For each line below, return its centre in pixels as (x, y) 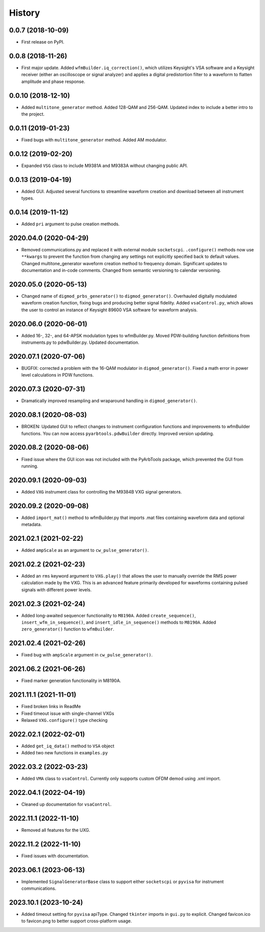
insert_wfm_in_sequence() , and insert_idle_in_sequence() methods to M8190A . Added (119, 622)
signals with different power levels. (56, 590)
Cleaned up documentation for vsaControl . (66, 804)
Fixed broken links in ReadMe (51, 707)
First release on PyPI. (43, 42)
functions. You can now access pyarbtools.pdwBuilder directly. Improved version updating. (118, 433)
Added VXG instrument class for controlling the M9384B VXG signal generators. (102, 492)
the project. (33, 114)
